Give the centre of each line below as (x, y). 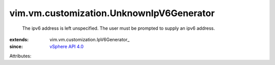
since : (16, 47)
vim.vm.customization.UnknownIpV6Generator (112, 13)
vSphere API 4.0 (67, 47)
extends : (19, 39)
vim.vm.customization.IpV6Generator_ (90, 39)
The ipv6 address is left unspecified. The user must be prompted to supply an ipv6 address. (118, 28)
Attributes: (20, 56)
